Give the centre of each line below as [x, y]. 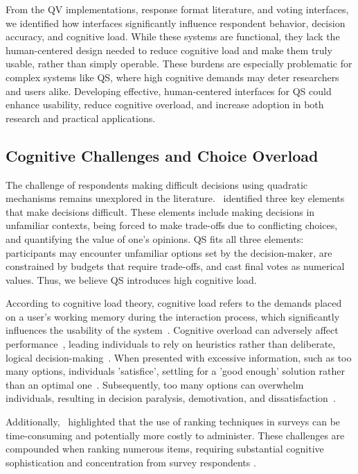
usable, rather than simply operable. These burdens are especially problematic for [179, 64]
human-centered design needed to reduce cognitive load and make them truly [169, 50]
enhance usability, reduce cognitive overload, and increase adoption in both [165, 104]
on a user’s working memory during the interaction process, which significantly [173, 316]
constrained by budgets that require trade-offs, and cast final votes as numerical [175, 266]
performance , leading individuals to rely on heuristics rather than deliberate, [171, 344]
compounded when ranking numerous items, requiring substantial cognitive [165, 449]
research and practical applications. [81, 118]
